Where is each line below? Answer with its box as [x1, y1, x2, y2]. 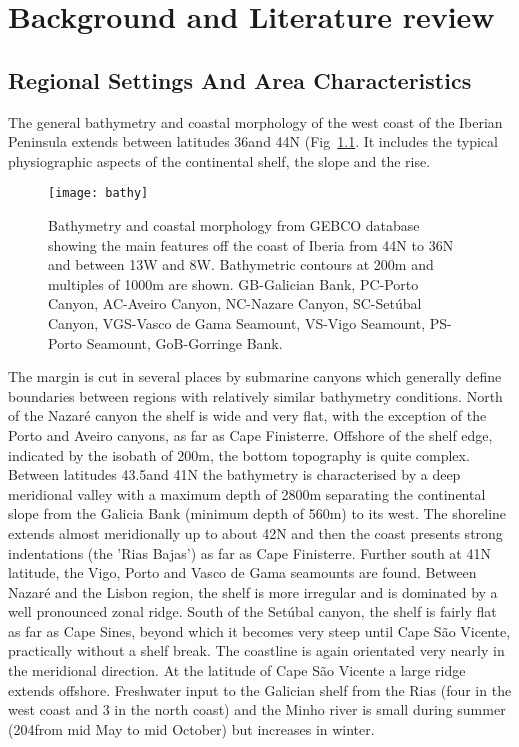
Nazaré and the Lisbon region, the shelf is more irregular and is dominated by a [8, 581, 498, 602]
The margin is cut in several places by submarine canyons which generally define [8, 366, 502, 387]
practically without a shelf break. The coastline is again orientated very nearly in [8, 640, 505, 661]
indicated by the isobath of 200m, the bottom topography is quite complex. [8, 444, 470, 465]
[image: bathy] [48, 186, 149, 201]
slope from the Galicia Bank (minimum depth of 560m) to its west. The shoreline [8, 503, 507, 524]
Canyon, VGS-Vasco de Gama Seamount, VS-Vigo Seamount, [48, 312, 426, 333]
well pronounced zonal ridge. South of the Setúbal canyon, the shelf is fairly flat [8, 601, 497, 622]
